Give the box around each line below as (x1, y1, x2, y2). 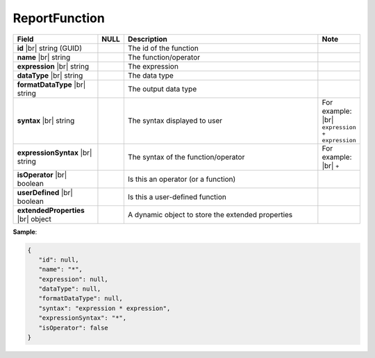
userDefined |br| (17, 187, 73, 197)
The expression (127, 61, 178, 71)
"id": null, (38, 255, 79, 264)
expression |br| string (17, 61, 90, 71)
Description (127, 34, 168, 44)
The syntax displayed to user (127, 116, 223, 126)
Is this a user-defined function (127, 191, 227, 201)
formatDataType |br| (17, 80, 86, 89)
